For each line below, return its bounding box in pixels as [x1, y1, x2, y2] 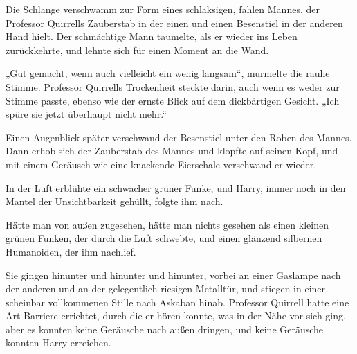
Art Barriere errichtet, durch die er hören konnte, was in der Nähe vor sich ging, [6, 308, 346, 323]
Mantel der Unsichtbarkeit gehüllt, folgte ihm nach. [6, 194, 223, 209]
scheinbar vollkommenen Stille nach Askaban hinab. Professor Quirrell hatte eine [6, 294, 349, 309]
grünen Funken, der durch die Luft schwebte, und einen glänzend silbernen [6, 231, 322, 245]
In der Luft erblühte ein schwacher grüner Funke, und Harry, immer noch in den [6, 180, 346, 195]
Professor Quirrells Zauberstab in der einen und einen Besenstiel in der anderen [6, 15, 343, 30]
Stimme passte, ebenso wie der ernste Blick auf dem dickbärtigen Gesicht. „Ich [6, 93, 340, 107]
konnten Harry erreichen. [6, 335, 111, 350]
